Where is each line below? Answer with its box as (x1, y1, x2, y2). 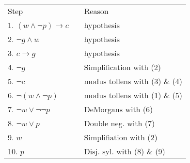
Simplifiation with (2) (84, 132, 158, 143)
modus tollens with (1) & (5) (84, 89, 182, 101)
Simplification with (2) (84, 61, 161, 73)
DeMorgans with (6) (84, 104, 153, 115)
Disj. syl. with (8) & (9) (84, 146, 165, 157)
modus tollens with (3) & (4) (84, 75, 182, 87)
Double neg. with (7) (84, 118, 155, 129)
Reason (84, 5, 109, 16)
